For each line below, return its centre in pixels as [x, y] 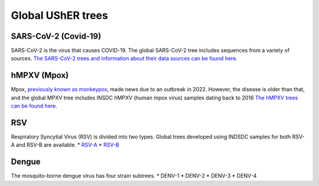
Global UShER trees [60, 15]
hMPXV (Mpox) [40, 76]
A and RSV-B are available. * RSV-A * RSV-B [65, 145]
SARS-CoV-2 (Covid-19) [56, 36]
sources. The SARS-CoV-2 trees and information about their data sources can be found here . [124, 58]
